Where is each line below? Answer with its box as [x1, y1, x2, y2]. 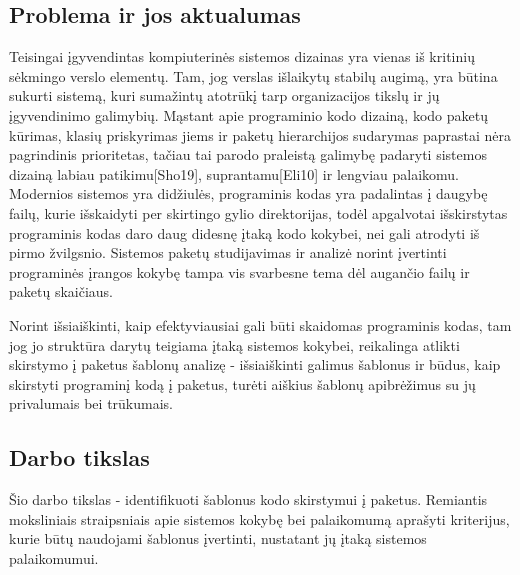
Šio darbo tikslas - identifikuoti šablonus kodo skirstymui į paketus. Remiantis [9, 489, 488, 510]
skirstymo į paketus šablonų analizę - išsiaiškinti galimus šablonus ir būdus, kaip [9, 354, 501, 375]
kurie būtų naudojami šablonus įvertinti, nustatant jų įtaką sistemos [9, 528, 427, 549]
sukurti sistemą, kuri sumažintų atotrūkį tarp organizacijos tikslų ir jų [9, 85, 440, 106]
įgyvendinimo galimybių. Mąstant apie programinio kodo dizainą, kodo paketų [9, 104, 488, 125]
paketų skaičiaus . [9, 281, 114, 302]
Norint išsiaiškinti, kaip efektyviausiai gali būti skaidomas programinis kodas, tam [9, 314, 512, 335]
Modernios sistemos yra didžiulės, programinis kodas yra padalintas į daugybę [9, 183, 488, 204]
